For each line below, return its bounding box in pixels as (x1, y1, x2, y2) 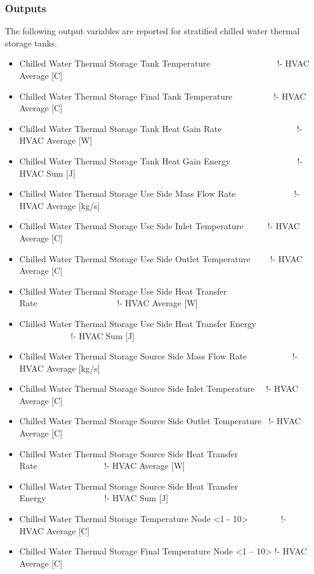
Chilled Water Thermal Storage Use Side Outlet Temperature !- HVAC (19, 252, 303, 265)
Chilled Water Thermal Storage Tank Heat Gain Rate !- (19, 122, 302, 134)
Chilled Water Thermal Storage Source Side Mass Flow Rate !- (19, 350, 298, 362)
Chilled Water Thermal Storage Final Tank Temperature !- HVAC (19, 89, 306, 102)
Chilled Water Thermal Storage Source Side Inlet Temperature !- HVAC (19, 382, 299, 395)
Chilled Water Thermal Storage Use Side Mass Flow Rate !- (19, 187, 299, 200)
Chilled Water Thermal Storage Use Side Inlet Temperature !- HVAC (19, 219, 300, 232)
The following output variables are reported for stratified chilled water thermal (5, 24, 300, 37)
